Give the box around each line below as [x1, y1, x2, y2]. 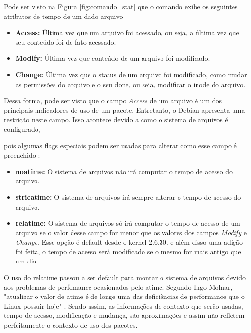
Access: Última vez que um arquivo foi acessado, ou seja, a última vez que [15, 27, 239, 37]
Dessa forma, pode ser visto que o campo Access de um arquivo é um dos [4, 95, 222, 105]
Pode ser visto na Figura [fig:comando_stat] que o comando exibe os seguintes [4, 1, 238, 11]
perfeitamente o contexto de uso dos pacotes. [4, 320, 138, 330]
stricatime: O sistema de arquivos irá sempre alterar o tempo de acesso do [15, 192, 241, 202]
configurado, [4, 123, 40, 134]
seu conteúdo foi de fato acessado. [15, 36, 116, 47]
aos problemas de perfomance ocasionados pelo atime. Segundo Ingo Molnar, [4, 281, 233, 292]
